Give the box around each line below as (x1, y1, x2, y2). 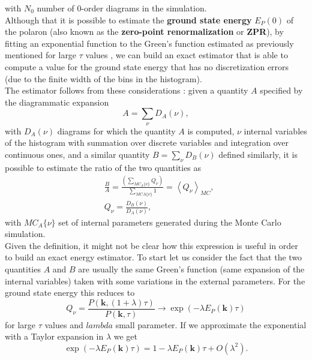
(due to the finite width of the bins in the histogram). (5, 72, 202, 85)
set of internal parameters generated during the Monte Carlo (58, 215, 281, 228)
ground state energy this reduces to (5, 286, 135, 299)
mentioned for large (5, 49, 77, 61)
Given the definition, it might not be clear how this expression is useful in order (5, 239, 298, 251)
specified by (260, 84, 303, 97)
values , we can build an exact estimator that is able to (85, 49, 288, 61)
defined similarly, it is (218, 148, 298, 160)
